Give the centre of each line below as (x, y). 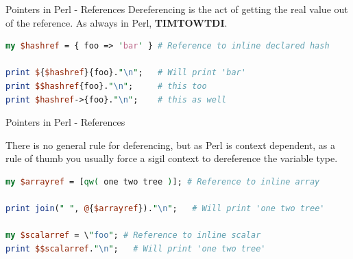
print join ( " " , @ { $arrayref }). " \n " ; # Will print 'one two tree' (165, 209)
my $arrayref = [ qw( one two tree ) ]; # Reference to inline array (163, 181)
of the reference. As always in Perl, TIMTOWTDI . (117, 22)
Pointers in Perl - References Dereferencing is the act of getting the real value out (177, 9)
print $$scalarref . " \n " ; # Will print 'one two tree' (136, 248)
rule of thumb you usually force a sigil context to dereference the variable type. (172, 158)
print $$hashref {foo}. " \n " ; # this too (106, 86)
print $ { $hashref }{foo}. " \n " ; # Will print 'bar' (126, 73)
